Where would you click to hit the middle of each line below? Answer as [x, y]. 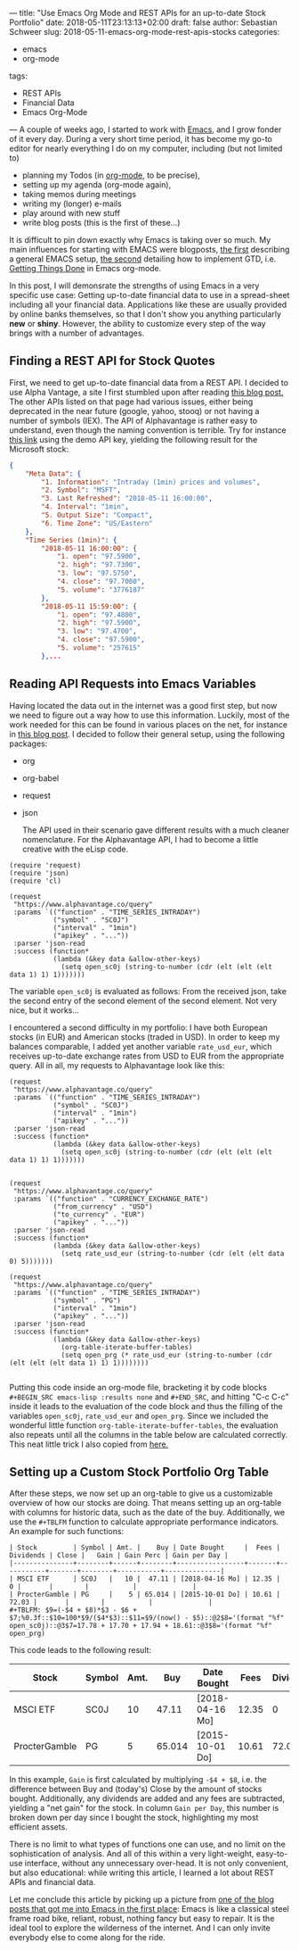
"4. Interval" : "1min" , [85, 507]
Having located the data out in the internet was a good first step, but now [143, 705]
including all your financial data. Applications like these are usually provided [148, 304]
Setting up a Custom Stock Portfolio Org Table [139, 1472]
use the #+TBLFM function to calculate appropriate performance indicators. [144, 1522]
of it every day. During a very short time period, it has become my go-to [141, 139]
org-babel [40, 778]
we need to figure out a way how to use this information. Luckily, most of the [149, 715]
